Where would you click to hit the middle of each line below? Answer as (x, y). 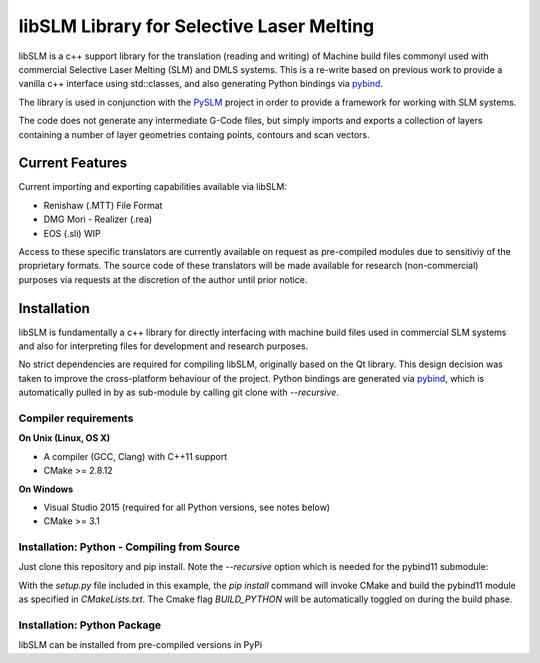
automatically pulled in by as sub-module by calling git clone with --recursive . (179, 392)
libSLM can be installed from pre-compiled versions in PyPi (140, 645)
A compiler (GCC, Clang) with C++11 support (135, 456)
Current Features (73, 163)
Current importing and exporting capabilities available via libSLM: (152, 187)
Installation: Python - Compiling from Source (129, 547)
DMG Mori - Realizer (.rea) (98, 219)
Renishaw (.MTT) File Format (103, 205)
